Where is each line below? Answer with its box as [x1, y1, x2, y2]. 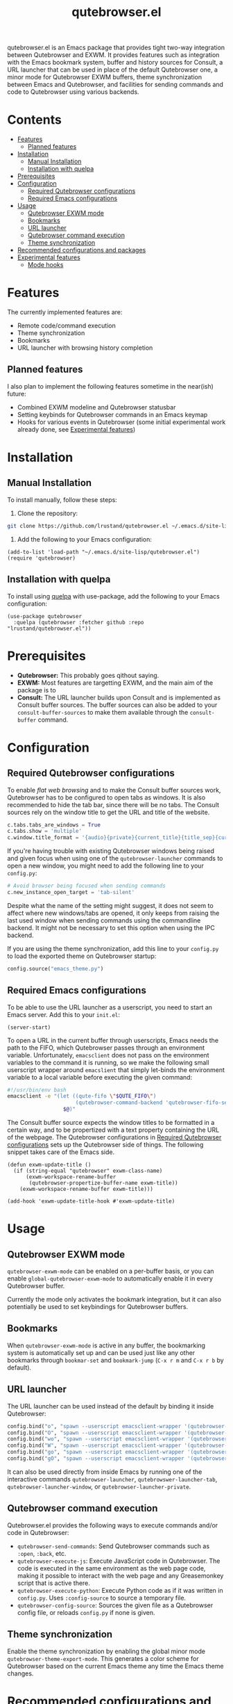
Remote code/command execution [17, 321, 116, 330]
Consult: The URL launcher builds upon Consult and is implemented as [17, 693, 221, 701]
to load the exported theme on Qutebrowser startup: [7, 952, 157, 960]
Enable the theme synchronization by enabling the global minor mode [7, 1647, 206, 1655]
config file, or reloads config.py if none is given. [17, 1608, 155, 1616]
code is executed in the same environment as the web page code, [17, 1564, 206, 1572]
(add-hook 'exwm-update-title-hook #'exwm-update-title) [7, 1198, 175, 1205]
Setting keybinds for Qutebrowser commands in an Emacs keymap [17, 410, 208, 419]
